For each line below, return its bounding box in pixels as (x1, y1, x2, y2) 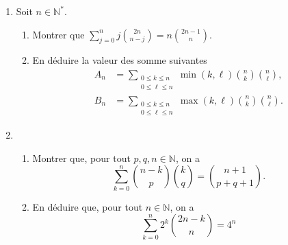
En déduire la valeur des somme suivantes (32, 53, 207, 67)
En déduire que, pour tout (32, 199, 143, 213)
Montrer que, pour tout (32, 150, 131, 165)
